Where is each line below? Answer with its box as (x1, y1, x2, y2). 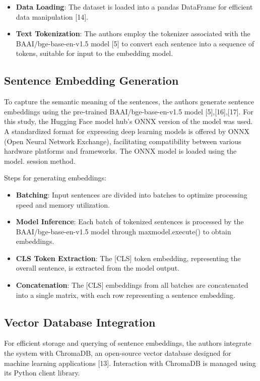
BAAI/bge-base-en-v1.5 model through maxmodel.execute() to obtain (16, 226, 231, 236)
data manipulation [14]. (16, 11, 88, 22)
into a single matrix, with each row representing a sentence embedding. (16, 289, 235, 300)
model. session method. (4, 155, 76, 166)
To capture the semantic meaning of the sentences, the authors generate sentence (4, 96, 254, 107)
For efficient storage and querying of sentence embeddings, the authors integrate (4, 338, 251, 348)
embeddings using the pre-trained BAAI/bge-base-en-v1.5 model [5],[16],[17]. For (4, 106, 253, 116)
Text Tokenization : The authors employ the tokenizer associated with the (16, 28, 250, 39)
